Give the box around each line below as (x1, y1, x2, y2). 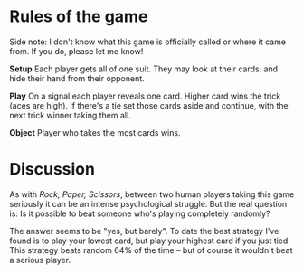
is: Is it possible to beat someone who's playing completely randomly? (9, 208, 270, 219)
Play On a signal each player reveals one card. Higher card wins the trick (9, 90, 281, 101)
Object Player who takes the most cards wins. (9, 127, 181, 137)
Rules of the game (9, 6, 148, 27)
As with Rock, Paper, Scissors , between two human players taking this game (9, 188, 295, 200)
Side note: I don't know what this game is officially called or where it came (9, 36, 287, 47)
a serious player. (9, 254, 71, 265)
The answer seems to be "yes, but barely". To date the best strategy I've (9, 225, 279, 236)
